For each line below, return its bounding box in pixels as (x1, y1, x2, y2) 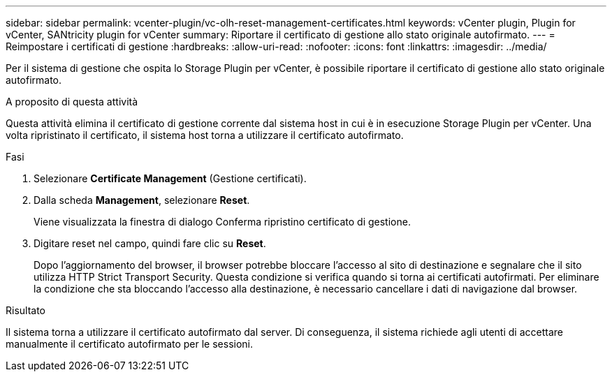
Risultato (6, 304, 46, 316)
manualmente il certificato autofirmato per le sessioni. (6, 338, 254, 350)
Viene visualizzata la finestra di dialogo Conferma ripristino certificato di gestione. (34, 216, 411, 228)
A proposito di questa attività (6, 96, 138, 108)
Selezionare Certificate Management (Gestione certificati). (34, 172, 307, 184)
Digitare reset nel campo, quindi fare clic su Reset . (34, 237, 266, 249)
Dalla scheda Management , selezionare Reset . (34, 194, 250, 206)
